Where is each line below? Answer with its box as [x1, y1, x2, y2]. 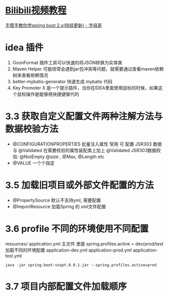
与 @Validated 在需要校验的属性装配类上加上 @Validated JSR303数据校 [12, 147, 161, 153]
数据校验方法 [5, 123, 59, 135]
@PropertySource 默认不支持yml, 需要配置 [12, 197, 101, 203]
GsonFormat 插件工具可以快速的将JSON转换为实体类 [12, 59, 123, 66]
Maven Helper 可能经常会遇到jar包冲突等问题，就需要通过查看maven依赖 [12, 66, 164, 72]
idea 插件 [5, 42, 44, 54]
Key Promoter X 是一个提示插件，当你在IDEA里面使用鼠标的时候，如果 [12, 84, 158, 91]
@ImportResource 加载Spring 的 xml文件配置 [12, 203, 106, 210]
